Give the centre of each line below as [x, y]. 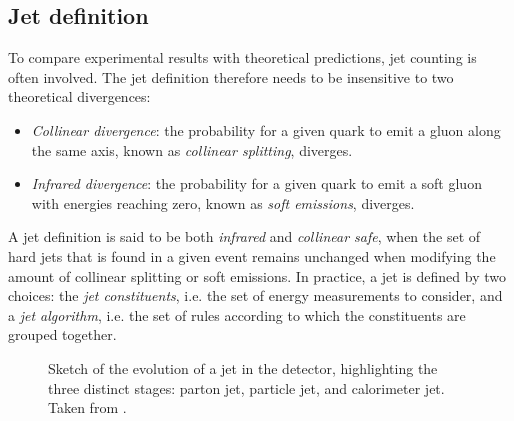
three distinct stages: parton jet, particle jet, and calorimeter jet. [246, 387]
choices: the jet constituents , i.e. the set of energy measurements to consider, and [255, 295]
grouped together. [62, 334]
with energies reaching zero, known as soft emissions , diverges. [223, 202]
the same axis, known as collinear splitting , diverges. [192, 149]
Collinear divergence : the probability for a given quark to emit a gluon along [266, 129]
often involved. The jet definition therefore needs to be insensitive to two [231, 76]
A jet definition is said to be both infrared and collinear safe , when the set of [244, 236]
